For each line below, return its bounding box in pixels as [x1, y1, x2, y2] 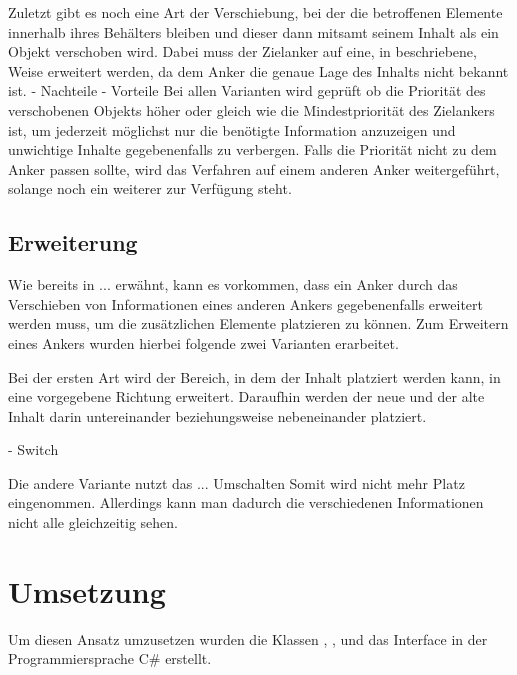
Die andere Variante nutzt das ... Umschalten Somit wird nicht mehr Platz [8, 472, 465, 493]
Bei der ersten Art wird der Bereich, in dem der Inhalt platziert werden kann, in [8, 366, 501, 387]
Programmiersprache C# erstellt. [8, 648, 212, 669]
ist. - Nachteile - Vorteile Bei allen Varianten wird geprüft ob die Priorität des [8, 80, 486, 101]
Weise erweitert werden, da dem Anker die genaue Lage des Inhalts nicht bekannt [8, 60, 509, 81]
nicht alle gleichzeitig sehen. [8, 512, 179, 533]
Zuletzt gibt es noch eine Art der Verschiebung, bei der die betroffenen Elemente [8, 2, 503, 22]
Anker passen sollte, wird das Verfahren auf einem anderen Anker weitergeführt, [8, 158, 500, 179]
